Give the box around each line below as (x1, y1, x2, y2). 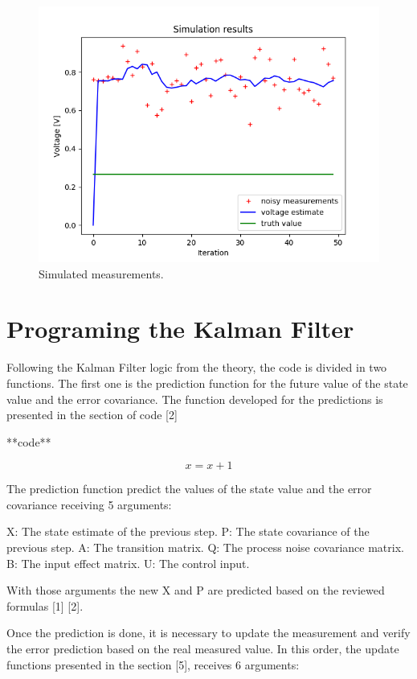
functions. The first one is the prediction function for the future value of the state (6, 374, 408, 391)
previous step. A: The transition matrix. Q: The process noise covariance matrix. (6, 539, 404, 556)
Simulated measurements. (39, 265, 164, 282)
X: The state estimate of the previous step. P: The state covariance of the (6, 523, 370, 540)
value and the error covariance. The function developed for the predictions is (6, 390, 383, 407)
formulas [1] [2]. (6, 597, 84, 614)
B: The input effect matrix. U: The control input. (6, 554, 250, 571)
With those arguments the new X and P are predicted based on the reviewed (6, 582, 385, 599)
